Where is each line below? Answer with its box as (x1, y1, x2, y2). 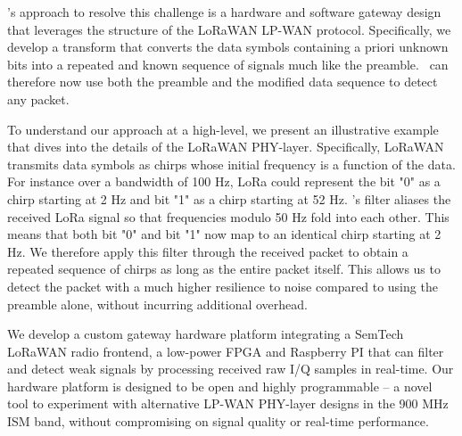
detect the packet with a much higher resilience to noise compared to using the (7, 276, 438, 295)
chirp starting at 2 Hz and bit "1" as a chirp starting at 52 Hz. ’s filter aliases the (7, 189, 451, 208)
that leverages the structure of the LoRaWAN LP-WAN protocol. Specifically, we (7, 20, 451, 38)
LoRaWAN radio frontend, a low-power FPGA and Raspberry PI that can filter (7, 341, 444, 360)
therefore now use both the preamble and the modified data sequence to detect (7, 72, 438, 91)
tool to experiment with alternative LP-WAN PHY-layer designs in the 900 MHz (7, 394, 449, 413)
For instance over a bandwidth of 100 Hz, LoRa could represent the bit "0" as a (7, 172, 441, 191)
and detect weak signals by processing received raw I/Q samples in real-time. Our (7, 359, 454, 378)
